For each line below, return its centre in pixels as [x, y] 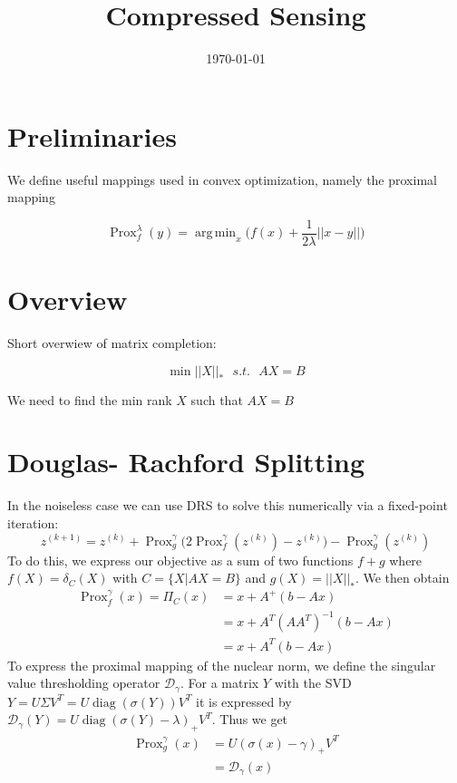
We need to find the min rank [90, 399]
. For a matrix [219, 683]
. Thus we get [250, 719]
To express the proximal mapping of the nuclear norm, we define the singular [222, 665]
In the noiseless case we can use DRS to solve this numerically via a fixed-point [228, 505]
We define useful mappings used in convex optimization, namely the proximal [222, 179]
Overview [68, 300]
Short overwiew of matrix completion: [112, 343]
